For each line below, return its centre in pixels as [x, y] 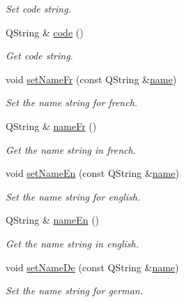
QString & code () [45, 32]
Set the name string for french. [72, 102]
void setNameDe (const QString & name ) [92, 267]
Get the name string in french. [71, 149]
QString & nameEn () [53, 220]
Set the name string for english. [73, 196]
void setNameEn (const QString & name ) [92, 173]
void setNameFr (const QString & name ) [91, 79]
